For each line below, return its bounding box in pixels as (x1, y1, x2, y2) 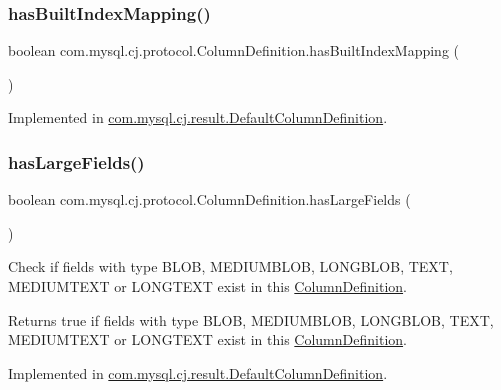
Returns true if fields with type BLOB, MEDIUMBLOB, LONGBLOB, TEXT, (8, 309, 494, 330)
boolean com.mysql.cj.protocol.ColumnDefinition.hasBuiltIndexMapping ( (8, 40, 460, 61)
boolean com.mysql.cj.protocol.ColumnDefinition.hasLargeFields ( (8, 189, 411, 210)
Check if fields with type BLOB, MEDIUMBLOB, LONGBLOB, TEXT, (8, 256, 453, 277)
